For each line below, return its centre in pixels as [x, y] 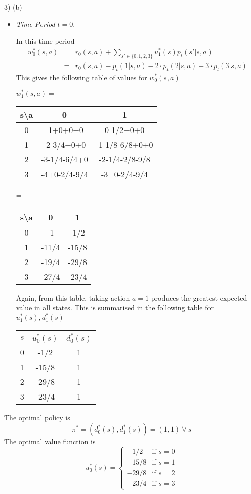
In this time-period [45, 41]
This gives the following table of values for [81, 77]
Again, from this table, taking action [73, 297]
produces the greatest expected [199, 297]
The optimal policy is [37, 418]
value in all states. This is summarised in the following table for [115, 307]
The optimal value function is [50, 441]
